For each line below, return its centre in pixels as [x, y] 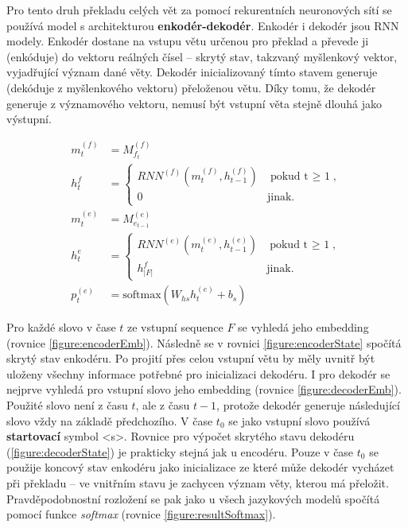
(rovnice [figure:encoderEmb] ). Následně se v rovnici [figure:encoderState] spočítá [204, 342]
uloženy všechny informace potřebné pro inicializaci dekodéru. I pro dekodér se [198, 373]
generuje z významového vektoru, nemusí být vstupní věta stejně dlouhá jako [194, 103]
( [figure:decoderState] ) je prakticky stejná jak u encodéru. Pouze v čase [180, 451]
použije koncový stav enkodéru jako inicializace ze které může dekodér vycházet [200, 467]
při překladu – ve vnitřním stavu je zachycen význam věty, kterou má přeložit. [198, 483]
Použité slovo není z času [67, 405]
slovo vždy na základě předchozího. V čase [110, 420]
